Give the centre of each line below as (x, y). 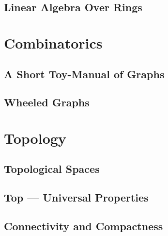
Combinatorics (53, 42)
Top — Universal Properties (76, 197)
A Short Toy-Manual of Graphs (84, 74)
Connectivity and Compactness (84, 226)
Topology (35, 138)
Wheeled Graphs (47, 102)
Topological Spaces (52, 169)
